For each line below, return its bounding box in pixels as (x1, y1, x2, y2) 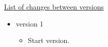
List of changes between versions (4, 1, 104, 11)
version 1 (16, 18, 44, 28)
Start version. (28, 35, 70, 45)
